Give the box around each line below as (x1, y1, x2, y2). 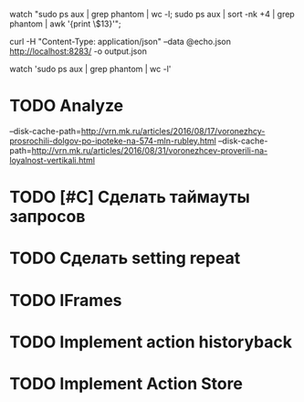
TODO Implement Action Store (9, 373, 244, 394)
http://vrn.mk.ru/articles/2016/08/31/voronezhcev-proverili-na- (31, 144, 268, 155)
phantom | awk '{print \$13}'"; (9, 18, 121, 29)
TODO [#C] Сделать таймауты (9, 187, 250, 207)
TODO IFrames (9, 290, 122, 311)
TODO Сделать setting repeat (9, 248, 241, 269)
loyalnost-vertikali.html (9, 154, 96, 165)
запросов (9, 206, 86, 227)
